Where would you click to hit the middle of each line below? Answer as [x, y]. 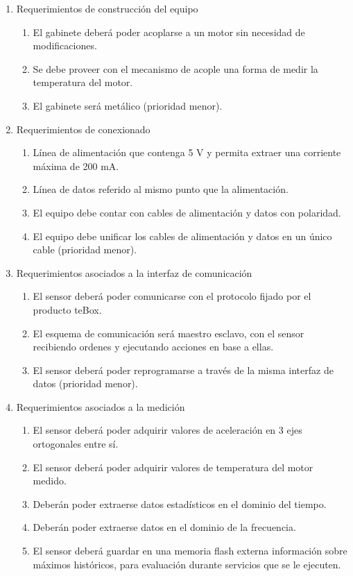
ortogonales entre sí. [76, 444]
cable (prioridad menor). [85, 249]
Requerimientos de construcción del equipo [107, 8]
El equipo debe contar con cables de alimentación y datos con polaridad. [187, 212]
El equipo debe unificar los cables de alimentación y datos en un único [182, 236]
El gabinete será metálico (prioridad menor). [128, 105]
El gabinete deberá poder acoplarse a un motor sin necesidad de [169, 32]
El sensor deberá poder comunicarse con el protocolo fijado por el [172, 296]
